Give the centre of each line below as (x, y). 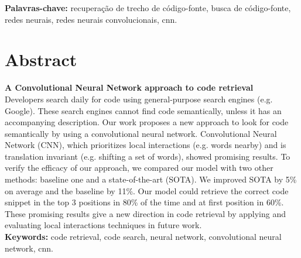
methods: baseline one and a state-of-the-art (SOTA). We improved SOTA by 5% (151, 179)
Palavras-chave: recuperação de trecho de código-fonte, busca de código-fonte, (148, 8)
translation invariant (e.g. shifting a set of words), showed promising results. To (148, 156)
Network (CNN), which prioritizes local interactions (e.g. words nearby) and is (146, 145)
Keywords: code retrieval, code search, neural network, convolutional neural (143, 237)
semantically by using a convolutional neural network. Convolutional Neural (141, 133)
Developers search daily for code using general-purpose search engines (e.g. (139, 99)
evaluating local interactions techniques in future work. (103, 225)
